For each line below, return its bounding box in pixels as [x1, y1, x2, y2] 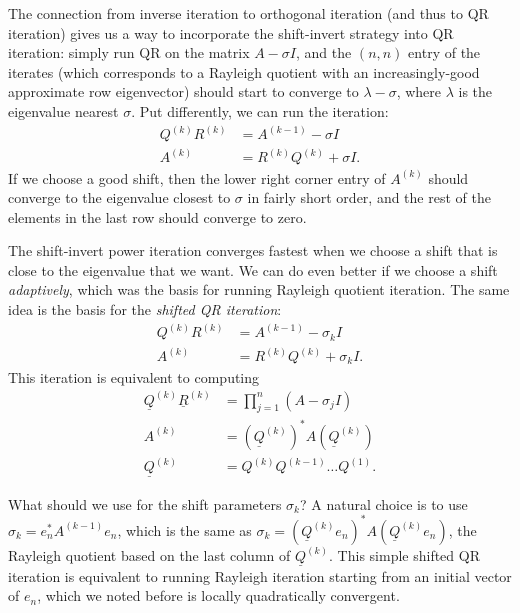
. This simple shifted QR [329, 544, 480, 565]
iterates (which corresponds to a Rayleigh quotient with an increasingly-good [8, 61, 480, 82]
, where [396, 81, 442, 102]
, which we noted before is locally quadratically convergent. [37, 585, 400, 606]
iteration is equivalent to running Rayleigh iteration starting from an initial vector [8, 565, 512, 586]
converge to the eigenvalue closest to [8, 187, 231, 208]
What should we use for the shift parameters [8, 493, 282, 514]
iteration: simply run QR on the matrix [8, 42, 250, 63]
